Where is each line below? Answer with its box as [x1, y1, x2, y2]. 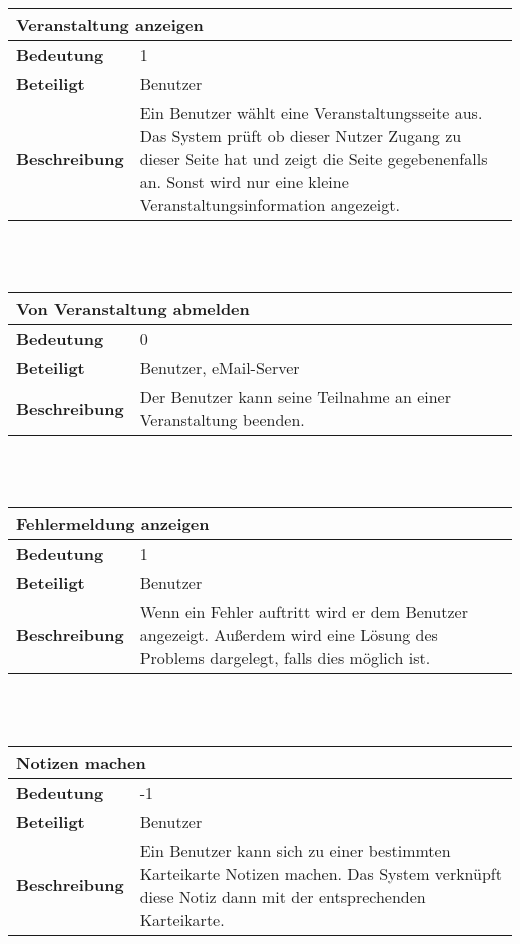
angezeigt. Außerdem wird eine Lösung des [139, 623, 438, 647]
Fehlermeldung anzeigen [16, 512, 210, 536]
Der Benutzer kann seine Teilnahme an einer [139, 385, 451, 409]
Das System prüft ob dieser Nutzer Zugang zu [139, 124, 462, 147]
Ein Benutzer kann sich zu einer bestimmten [139, 838, 451, 862]
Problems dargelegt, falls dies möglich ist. [139, 646, 431, 670]
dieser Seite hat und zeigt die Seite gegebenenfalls [139, 147, 488, 170]
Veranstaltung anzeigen [16, 13, 204, 36]
